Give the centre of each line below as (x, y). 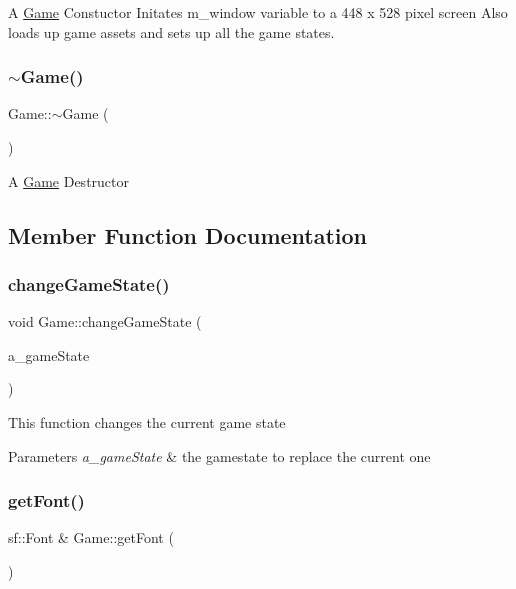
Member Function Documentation (188, 234)
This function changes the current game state (147, 421)
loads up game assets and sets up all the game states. (171, 31)
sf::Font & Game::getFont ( (91, 537)
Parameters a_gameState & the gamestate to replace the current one (219, 455)
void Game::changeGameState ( (105, 321)
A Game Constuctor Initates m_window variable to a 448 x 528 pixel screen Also (258, 12)
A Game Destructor (69, 180)
